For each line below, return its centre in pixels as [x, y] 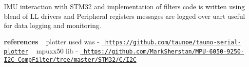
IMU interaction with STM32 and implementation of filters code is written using [124, 6]
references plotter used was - [52, 41]
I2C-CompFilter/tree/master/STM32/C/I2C [70, 60]
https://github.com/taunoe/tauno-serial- [173, 42]
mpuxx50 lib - [57, 51]
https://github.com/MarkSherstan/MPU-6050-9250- [164, 52]
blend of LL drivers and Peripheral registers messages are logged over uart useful [124, 16]
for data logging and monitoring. [53, 25]
